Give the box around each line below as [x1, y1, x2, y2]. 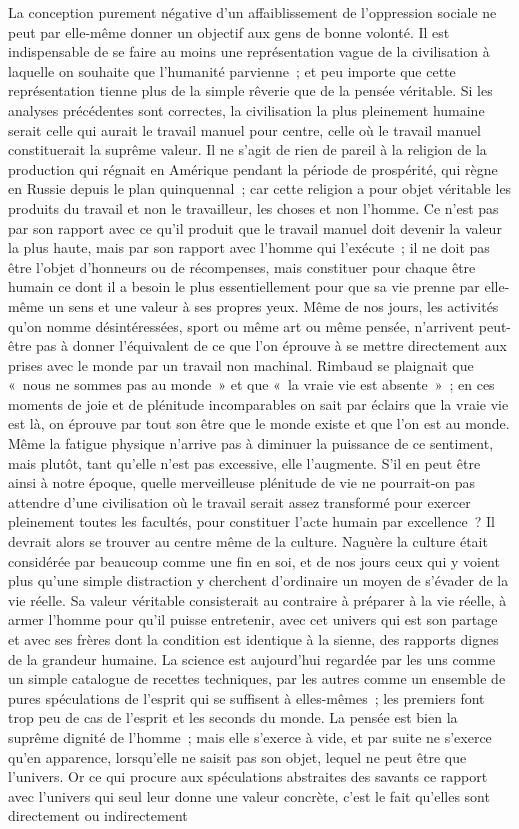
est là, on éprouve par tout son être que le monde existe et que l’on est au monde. [8, 413, 510, 434]
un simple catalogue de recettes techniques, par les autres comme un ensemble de [8, 668, 506, 689]
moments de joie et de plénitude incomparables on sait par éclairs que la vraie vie [8, 393, 509, 414]
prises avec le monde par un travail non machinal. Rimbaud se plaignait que [8, 354, 474, 375]
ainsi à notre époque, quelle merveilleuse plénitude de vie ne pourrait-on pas [8, 472, 476, 493]
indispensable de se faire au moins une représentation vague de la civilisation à [8, 41, 490, 62]
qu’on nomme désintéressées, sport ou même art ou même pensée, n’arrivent [8, 315, 475, 336]
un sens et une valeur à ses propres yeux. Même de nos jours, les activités [48, 295, 499, 316]
